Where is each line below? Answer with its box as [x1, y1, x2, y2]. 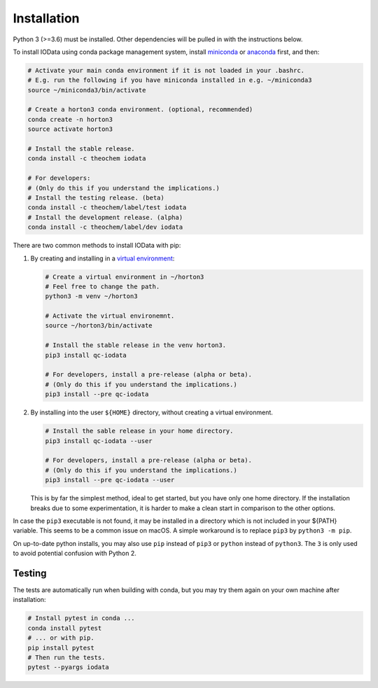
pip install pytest [27, 644, 94, 652]
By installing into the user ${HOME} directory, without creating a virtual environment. [30, 408, 273, 416]
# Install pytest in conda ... [27, 615, 136, 622]
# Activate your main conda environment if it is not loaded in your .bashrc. [27, 66, 304, 74]
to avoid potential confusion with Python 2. [13, 549, 136, 558]
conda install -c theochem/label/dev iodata [27, 223, 183, 231]
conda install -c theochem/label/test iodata [27, 204, 187, 211]
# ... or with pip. [27, 634, 94, 642]
